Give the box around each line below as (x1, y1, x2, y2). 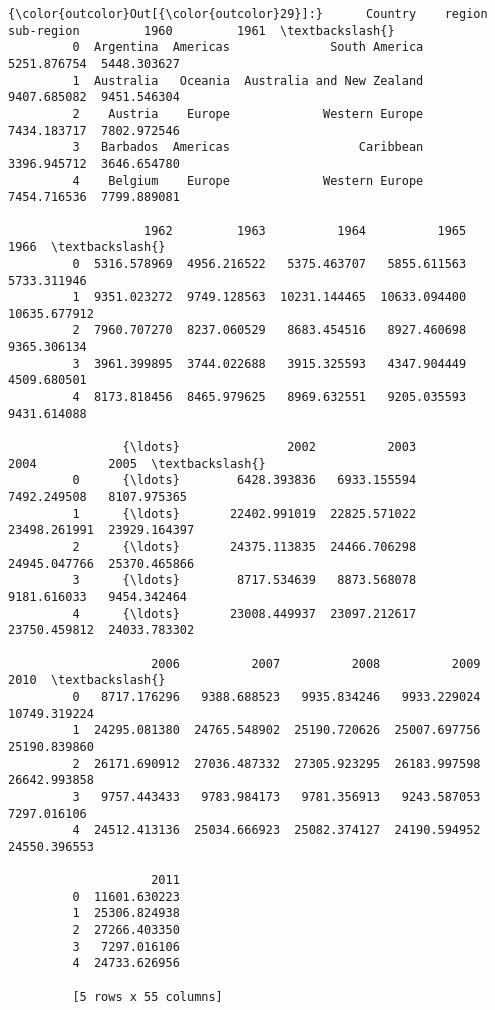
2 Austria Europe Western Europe (72, 106, 424, 121)
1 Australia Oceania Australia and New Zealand (72, 73, 424, 88)
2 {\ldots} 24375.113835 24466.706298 (72, 540, 417, 554)
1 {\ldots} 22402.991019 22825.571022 (72, 506, 417, 521)
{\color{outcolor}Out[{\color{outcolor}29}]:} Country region (8, 7, 488, 21)
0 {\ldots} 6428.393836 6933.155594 (72, 473, 417, 488)
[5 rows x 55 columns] (72, 989, 223, 1004)
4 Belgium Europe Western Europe (72, 173, 424, 188)
